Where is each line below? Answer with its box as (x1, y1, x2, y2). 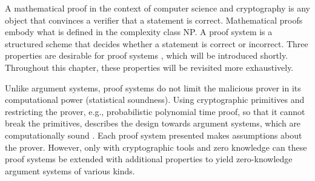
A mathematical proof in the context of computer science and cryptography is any (5, 2, 310, 14)
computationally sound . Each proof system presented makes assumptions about (5, 128, 302, 141)
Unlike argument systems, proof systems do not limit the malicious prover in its (5, 81, 301, 94)
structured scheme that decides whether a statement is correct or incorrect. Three (5, 37, 308, 50)
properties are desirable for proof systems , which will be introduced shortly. (5, 49, 288, 62)
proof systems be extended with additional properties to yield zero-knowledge (5, 153, 293, 165)
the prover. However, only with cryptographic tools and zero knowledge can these (5, 140, 307, 153)
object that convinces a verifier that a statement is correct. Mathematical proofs (5, 13, 303, 26)
